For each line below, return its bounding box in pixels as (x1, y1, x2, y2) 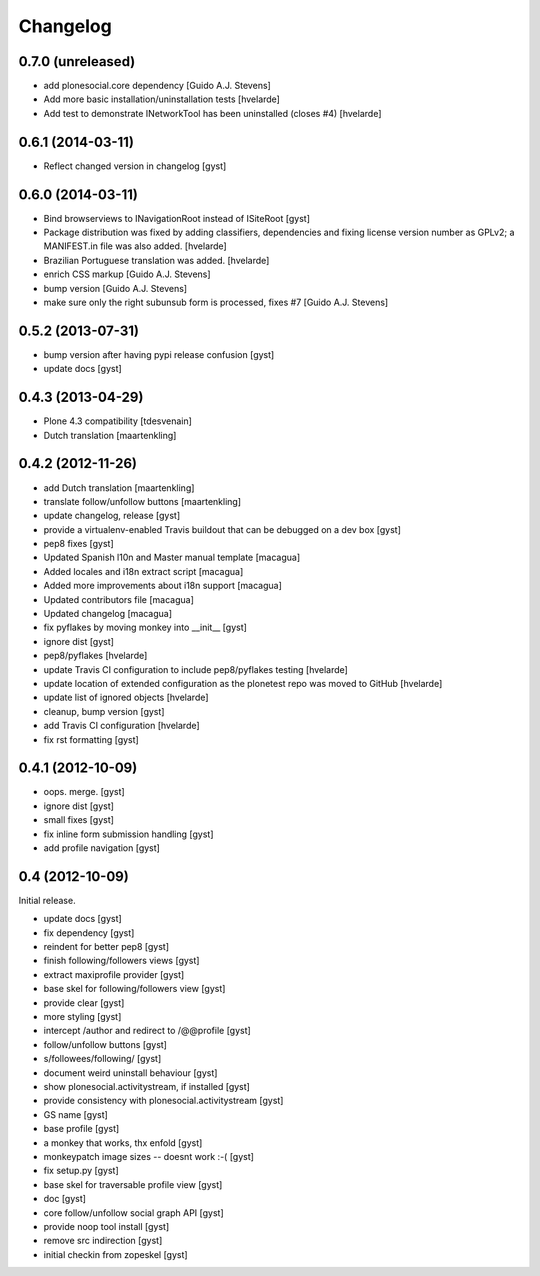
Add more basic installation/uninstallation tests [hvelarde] (43, 93, 280, 105)
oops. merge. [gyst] (43, 786, 125, 798)
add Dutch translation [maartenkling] (43, 481, 195, 494)
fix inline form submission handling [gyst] (43, 828, 214, 840)
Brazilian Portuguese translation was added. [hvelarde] (43, 254, 270, 266)
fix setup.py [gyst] (43, 1165, 119, 1177)
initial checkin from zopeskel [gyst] (43, 1248, 189, 1260)
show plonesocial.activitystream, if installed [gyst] (43, 1080, 250, 1092)
